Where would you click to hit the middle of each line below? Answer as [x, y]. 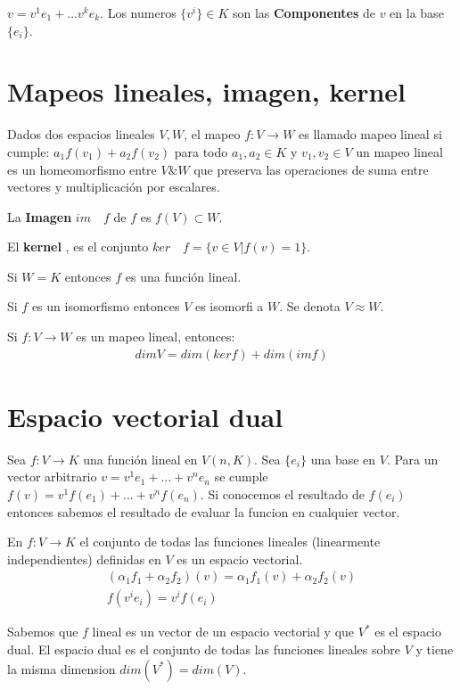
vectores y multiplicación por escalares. [114, 187]
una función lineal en [140, 459]
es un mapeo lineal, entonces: [156, 337]
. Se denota [310, 306]
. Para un [412, 459]
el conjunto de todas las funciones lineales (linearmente [230, 542]
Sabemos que [43, 632]
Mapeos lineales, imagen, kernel [207, 91]
